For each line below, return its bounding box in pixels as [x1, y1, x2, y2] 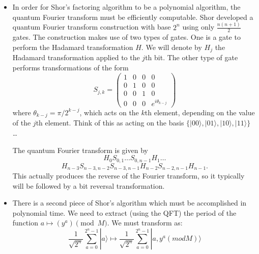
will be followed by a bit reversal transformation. [12, 180, 165, 191]
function [12, 217, 38, 228]
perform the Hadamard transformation [12, 41, 133, 52]
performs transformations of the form [12, 62, 129, 72]
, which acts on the [79, 107, 139, 117]
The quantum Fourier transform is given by [12, 144, 148, 155]
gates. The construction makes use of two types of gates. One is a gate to [12, 32, 241, 42]
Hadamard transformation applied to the [12, 52, 140, 63]
